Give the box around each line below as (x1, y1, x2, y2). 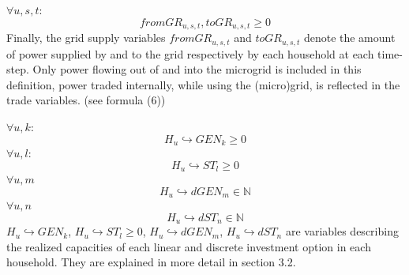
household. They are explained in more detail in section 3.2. (6, 254, 296, 270)
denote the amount (303, 29, 396, 46)
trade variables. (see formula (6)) (6, 92, 166, 108)
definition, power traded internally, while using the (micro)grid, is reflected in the (6, 76, 400, 92)
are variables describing (285, 223, 399, 239)
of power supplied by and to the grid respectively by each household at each (6, 45, 374, 62)
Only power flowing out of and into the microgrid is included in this (32, 61, 362, 77)
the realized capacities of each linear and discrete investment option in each (6, 238, 371, 254)
